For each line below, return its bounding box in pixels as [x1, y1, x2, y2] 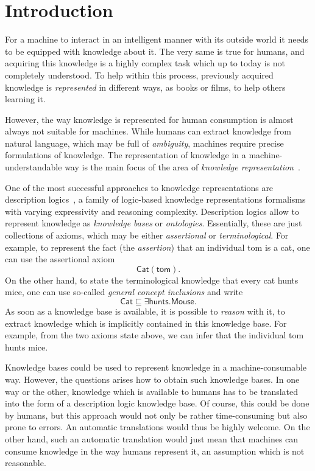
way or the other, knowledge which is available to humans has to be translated [5, 385, 299, 397]
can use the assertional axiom [5, 253, 115, 265]
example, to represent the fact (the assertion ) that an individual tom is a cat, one [5, 240, 310, 253]
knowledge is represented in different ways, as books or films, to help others [5, 80, 286, 93]
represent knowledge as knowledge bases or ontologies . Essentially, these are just [5, 217, 302, 229]
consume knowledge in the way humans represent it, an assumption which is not [5, 444, 305, 457]
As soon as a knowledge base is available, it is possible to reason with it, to [5, 305, 285, 317]
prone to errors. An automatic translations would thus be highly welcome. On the [5, 420, 310, 433]
